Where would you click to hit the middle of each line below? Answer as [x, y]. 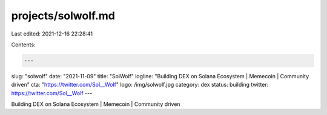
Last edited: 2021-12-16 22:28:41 [52, 34]
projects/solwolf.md [63, 16]
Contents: [23, 45]
